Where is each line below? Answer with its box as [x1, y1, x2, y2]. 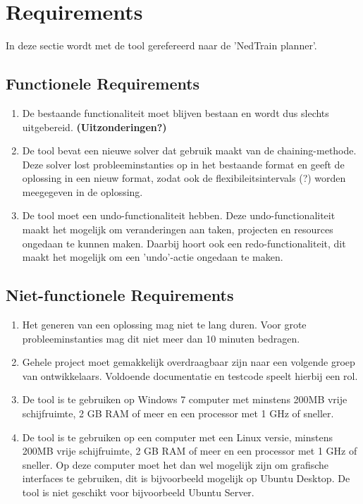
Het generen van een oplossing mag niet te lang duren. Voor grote [22, 317, 307, 332]
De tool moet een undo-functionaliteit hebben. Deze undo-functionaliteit [22, 208, 336, 223]
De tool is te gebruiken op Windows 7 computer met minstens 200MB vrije [22, 392, 347, 407]
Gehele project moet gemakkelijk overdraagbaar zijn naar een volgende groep [22, 355, 355, 369]
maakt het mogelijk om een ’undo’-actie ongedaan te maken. [22, 250, 283, 264]
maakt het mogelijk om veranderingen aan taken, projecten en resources [22, 222, 333, 237]
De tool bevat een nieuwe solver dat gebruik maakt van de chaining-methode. [22, 143, 357, 158]
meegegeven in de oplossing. [22, 184, 143, 199]
